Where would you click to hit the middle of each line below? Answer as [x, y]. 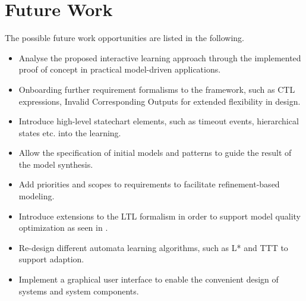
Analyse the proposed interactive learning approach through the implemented [160, 57]
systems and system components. [79, 291]
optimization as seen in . [63, 228]
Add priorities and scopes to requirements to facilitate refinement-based [149, 184]
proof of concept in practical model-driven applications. [120, 69]
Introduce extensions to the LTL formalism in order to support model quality [160, 216]
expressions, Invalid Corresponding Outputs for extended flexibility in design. [160, 101]
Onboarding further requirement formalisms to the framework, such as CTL [157, 89]
